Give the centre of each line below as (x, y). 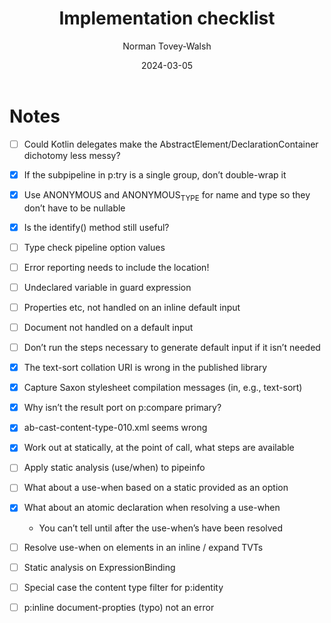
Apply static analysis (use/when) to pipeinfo (114, 468)
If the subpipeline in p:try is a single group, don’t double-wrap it (155, 174)
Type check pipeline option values (94, 247)
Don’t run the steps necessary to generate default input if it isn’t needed (172, 347)
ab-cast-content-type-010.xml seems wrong (115, 428)
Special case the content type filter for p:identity (123, 587)
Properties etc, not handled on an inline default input (132, 307)
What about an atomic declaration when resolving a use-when (152, 508)
